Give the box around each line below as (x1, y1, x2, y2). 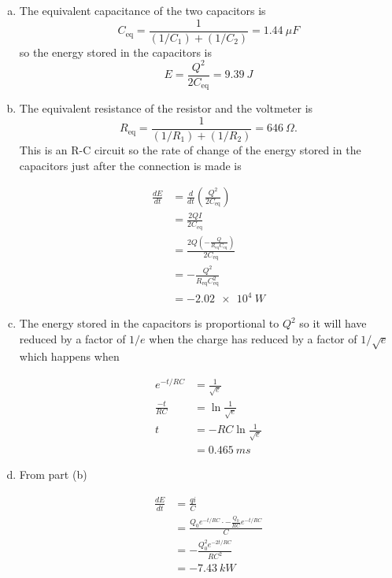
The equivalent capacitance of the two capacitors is (19, 2, 266, 18)
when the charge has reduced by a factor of (149, 330, 357, 346)
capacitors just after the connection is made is (19, 157, 242, 173)
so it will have (299, 315, 367, 332)
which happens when (19, 348, 120, 365)
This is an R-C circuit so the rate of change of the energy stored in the (19, 141, 361, 157)
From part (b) (19, 466, 87, 483)
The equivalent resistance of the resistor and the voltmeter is (19, 100, 313, 117)
